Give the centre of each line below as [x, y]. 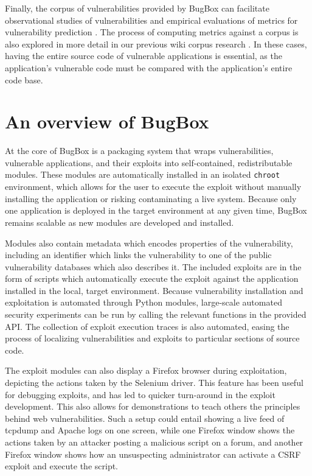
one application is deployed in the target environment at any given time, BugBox [156, 210]
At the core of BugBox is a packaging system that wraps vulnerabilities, [139, 151]
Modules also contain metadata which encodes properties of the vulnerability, [149, 243]
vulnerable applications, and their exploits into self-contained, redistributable [149, 162]
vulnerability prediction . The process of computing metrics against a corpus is [152, 32]
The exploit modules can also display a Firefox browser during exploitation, [146, 370]
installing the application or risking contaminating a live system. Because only [151, 198]
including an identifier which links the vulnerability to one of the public [138, 255]
